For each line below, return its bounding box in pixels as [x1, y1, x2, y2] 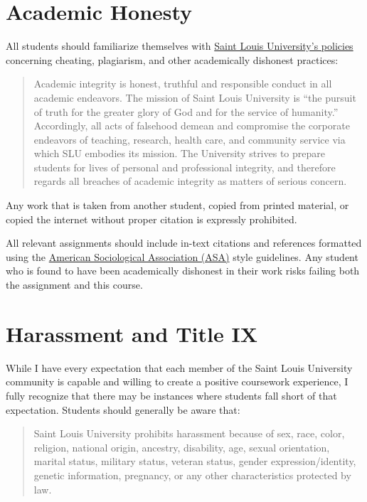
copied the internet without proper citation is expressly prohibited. [6, 211, 297, 226]
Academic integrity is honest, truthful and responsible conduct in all [33, 76, 332, 91]
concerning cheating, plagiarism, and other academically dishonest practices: [6, 52, 339, 67]
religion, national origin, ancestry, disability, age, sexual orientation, [33, 439, 330, 454]
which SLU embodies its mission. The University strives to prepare [33, 146, 325, 161]
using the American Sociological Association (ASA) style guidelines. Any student [6, 249, 358, 264]
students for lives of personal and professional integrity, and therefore [33, 159, 336, 174]
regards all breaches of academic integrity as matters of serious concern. [33, 173, 347, 188]
